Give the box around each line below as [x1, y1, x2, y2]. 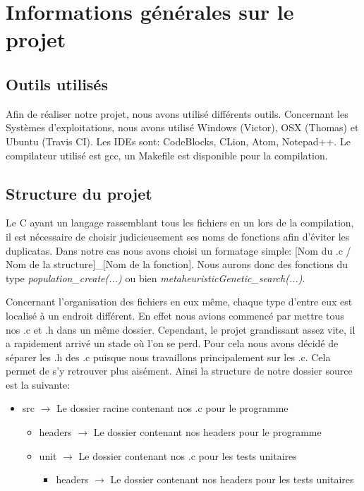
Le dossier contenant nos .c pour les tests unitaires [78, 448, 297, 463]
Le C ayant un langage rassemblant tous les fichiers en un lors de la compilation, [6, 215, 354, 230]
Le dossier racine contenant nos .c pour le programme [56, 401, 289, 416]
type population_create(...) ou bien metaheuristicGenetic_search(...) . [6, 270, 305, 285]
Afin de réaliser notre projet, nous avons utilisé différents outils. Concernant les [6, 106, 348, 121]
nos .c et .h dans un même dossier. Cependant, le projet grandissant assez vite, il [6, 322, 356, 337]
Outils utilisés [6, 73, 108, 95]
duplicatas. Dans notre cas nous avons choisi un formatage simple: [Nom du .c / [6, 243, 351, 257]
